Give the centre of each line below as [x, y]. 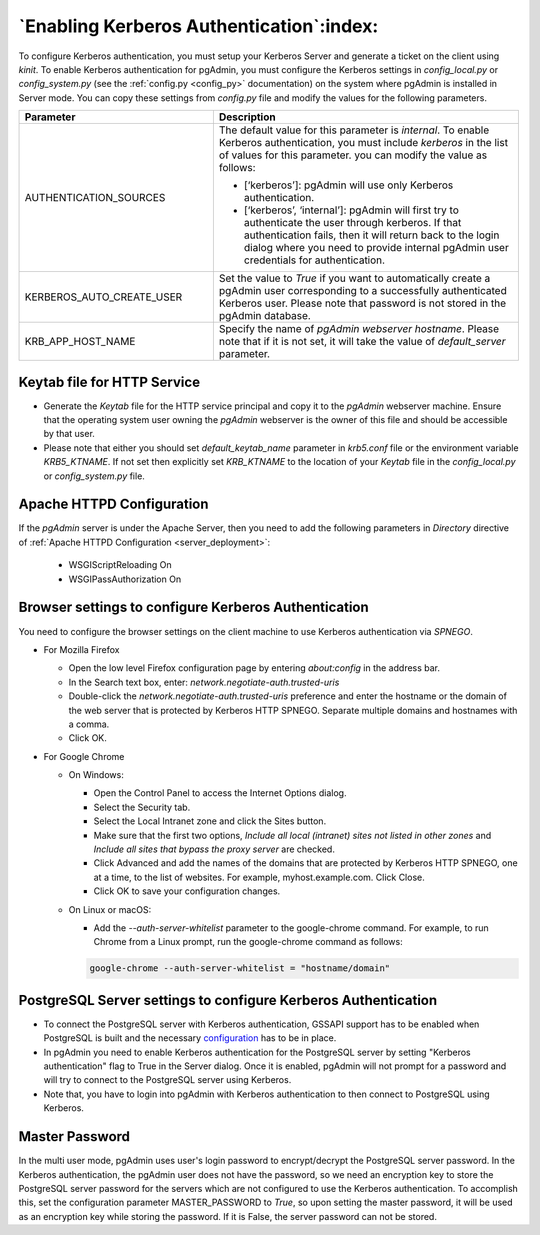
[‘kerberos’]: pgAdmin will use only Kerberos [348, 185]
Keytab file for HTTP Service [109, 381]
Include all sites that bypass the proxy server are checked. [214, 849]
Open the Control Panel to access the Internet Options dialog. [220, 793]
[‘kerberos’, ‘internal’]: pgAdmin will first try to [351, 210]
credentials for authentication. [314, 260]
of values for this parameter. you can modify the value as [353, 155]
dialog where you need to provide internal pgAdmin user [376, 248]
